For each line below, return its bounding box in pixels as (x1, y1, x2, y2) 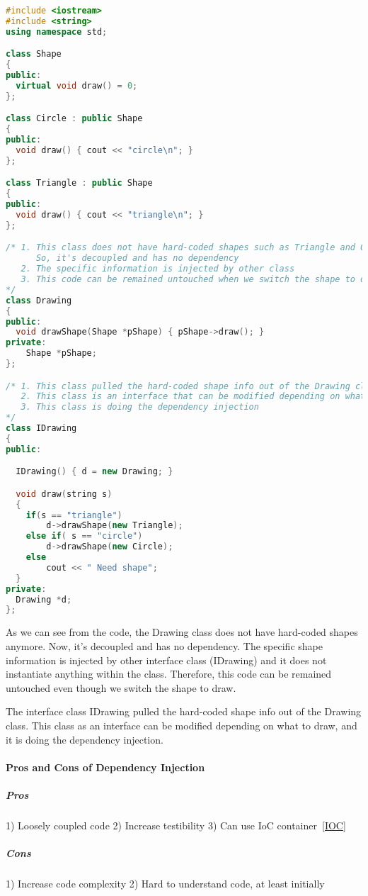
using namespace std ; (6, 26, 108, 37)
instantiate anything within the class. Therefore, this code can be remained (6, 666, 332, 681)
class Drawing (6, 295, 72, 306)
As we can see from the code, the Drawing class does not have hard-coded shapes (6, 625, 358, 639)
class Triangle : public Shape (6, 178, 153, 189)
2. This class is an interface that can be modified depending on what (21, 391, 366, 402)
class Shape (6, 49, 62, 60)
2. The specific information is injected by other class (21, 264, 295, 274)
